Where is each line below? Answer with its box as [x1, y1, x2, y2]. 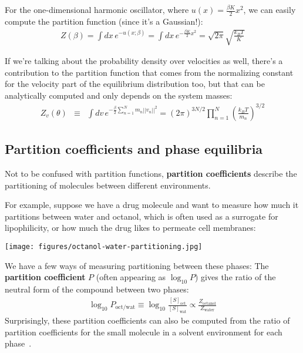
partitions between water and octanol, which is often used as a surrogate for [5, 210, 278, 222]
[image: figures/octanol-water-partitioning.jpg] [5, 243, 203, 251]
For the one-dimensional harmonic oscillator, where [5, 4, 189, 15]
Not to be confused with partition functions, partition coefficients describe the [5, 167, 297, 180]
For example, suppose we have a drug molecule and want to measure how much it [5, 199, 299, 211]
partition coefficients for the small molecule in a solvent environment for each [5, 325, 282, 338]
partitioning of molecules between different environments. [5, 179, 211, 191]
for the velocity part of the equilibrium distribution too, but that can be [5, 78, 265, 90]
